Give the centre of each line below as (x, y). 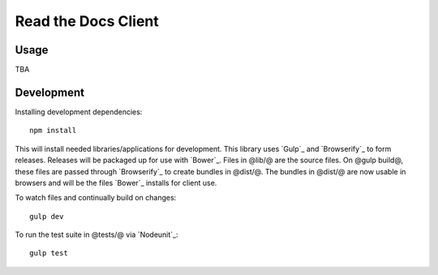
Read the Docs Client (87, 21)
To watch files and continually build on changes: (96, 198)
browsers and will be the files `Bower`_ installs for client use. (116, 183)
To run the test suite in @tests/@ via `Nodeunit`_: (97, 234)
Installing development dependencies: (79, 112)
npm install (53, 131)
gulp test (49, 253)
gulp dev (47, 216)
